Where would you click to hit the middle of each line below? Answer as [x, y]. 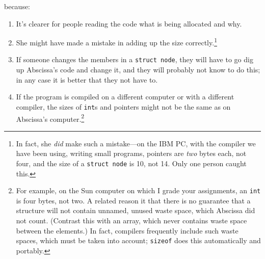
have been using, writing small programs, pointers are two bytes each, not [131, 153]
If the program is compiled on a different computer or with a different [125, 97]
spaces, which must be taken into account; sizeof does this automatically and [138, 240]
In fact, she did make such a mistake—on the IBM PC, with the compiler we [136, 143]
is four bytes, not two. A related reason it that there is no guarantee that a [133, 200]
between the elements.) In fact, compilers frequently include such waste [127, 230]
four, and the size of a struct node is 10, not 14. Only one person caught [131, 163]
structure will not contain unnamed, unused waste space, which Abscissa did [136, 210]
